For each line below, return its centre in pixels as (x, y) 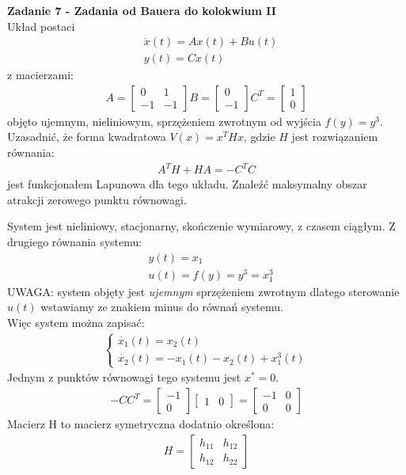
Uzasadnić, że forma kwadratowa (87, 137)
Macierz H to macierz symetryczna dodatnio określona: (141, 424)
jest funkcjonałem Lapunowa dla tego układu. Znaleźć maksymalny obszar (187, 184)
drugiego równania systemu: (75, 241)
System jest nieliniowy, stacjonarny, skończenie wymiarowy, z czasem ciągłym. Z (201, 226)
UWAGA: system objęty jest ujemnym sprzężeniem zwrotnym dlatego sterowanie (203, 291)
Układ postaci (41, 26)
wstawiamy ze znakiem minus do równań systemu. (162, 307)
